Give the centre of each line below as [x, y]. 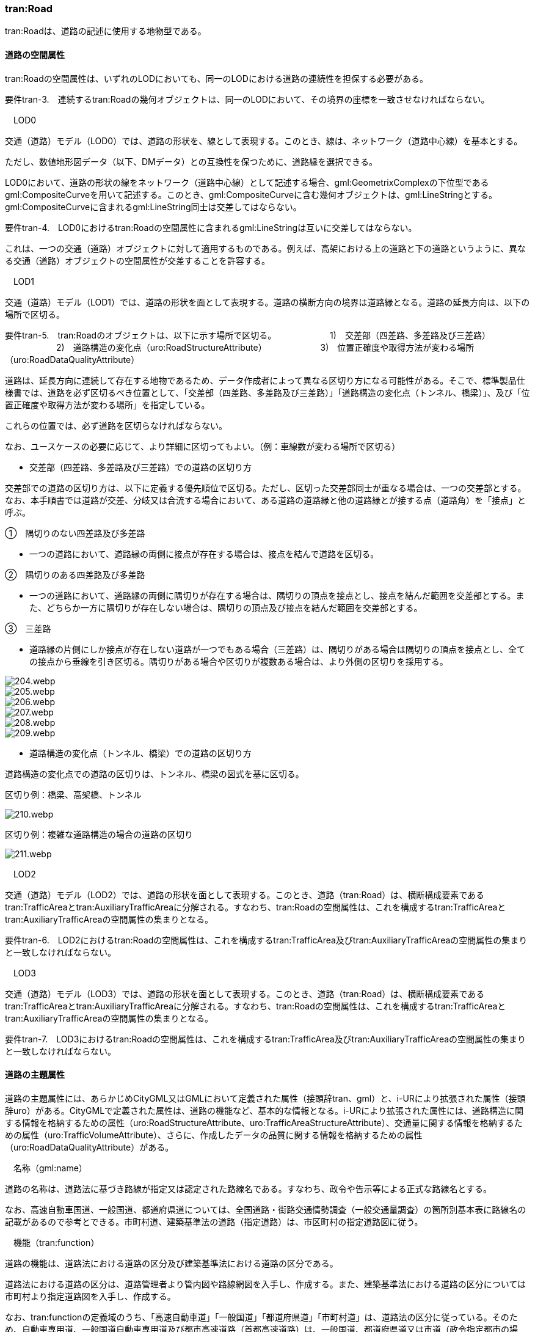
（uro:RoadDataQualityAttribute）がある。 [89, 1147]
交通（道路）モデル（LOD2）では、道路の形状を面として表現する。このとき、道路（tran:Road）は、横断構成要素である [245, 895]
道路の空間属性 [35, 54]
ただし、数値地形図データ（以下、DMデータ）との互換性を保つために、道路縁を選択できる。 [191, 161]
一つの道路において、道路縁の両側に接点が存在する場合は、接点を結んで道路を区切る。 [204, 554]
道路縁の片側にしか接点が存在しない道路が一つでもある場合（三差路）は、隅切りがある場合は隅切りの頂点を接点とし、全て [277, 649]
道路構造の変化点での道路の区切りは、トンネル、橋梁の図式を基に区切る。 [155, 774]
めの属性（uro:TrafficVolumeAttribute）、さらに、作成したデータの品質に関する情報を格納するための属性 [214, 1135]
